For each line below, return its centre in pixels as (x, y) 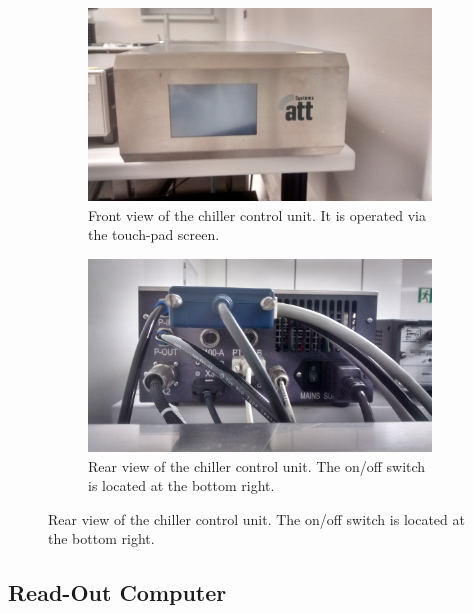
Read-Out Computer (117, 592)
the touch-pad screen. (154, 234)
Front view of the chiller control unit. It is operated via (257, 214)
